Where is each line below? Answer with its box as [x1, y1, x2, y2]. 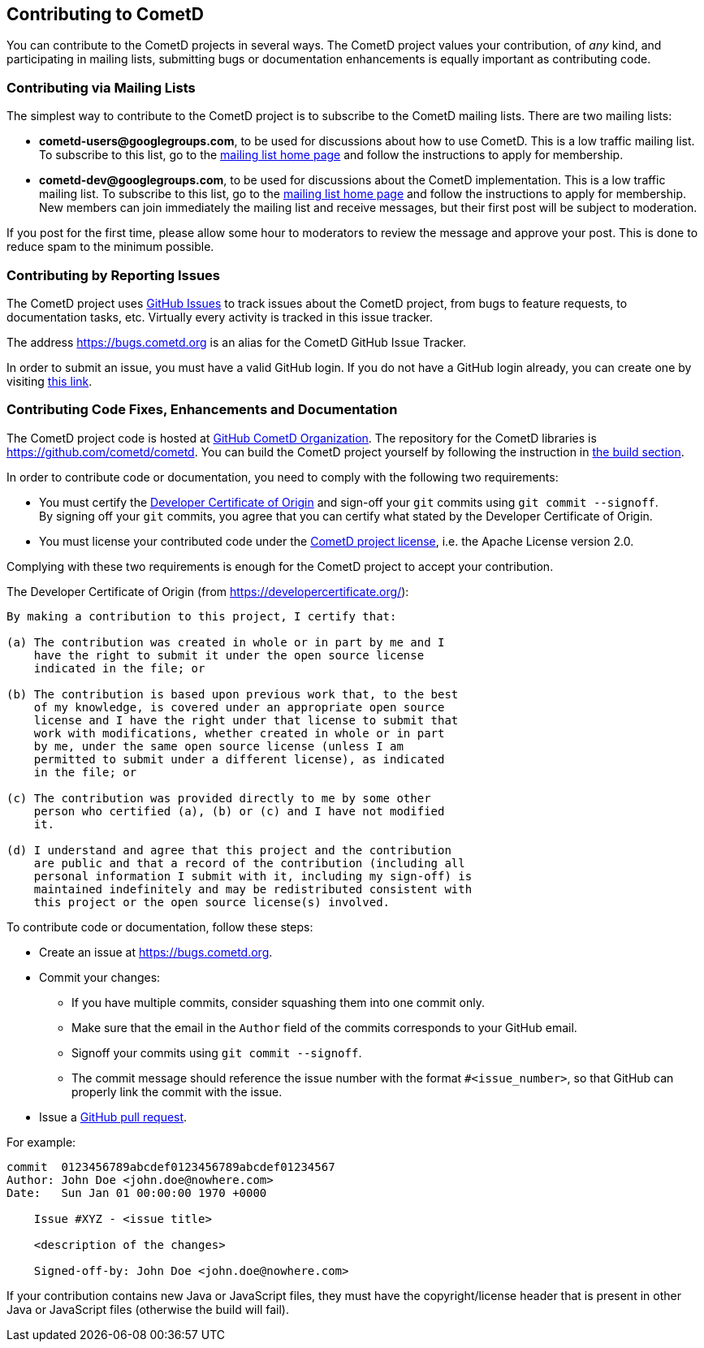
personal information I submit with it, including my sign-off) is [33, 869, 473, 883]
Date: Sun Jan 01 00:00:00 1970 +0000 [6, 1186, 267, 1199]
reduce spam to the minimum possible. [6, 240, 214, 254]
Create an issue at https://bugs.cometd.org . [39, 944, 273, 959]
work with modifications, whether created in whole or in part [33, 726, 445, 740]
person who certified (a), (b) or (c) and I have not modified [33, 804, 445, 818]
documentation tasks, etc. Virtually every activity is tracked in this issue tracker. [6, 309, 434, 324]
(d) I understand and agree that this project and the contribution [6, 843, 451, 857]
